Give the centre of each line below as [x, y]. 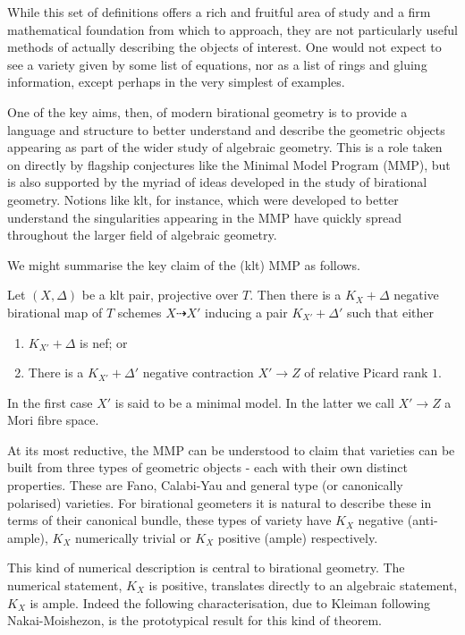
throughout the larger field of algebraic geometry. [142, 235]
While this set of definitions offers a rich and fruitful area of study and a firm [219, 12]
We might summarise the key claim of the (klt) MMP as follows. [184, 264]
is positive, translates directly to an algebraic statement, [303, 585]
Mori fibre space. [53, 420]
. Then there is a [296, 295]
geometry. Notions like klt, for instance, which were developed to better [203, 199]
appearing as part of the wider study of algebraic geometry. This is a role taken [225, 147]
